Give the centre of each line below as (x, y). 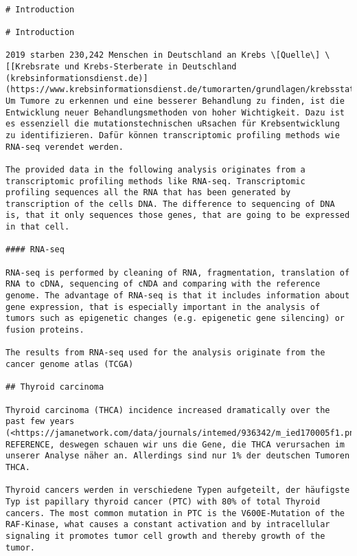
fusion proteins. (45, 330)
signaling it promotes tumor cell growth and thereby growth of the (165, 536)
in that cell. (38, 227)
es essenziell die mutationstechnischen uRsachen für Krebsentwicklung (173, 124)
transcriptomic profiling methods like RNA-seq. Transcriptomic (156, 181)
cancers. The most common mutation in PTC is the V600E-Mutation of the (175, 513)
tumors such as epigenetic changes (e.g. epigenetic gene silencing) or (175, 319)
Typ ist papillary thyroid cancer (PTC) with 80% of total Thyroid (163, 501)
